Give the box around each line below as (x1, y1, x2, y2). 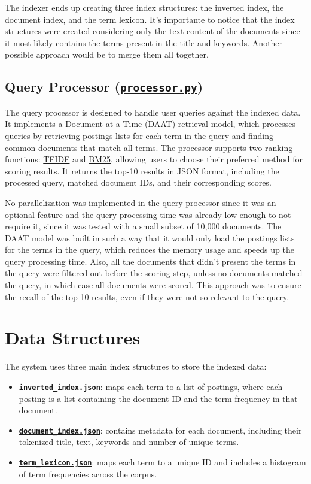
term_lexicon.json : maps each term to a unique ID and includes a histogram (19, 456, 306, 468)
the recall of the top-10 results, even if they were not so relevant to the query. (5, 290, 289, 302)
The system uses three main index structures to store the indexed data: (5, 360, 267, 373)
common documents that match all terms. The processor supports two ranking (5, 141, 293, 153)
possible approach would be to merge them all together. (5, 48, 209, 60)
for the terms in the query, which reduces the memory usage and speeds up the (5, 243, 294, 256)
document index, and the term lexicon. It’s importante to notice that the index (5, 13, 295, 25)
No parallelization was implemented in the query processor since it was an (5, 196, 276, 208)
